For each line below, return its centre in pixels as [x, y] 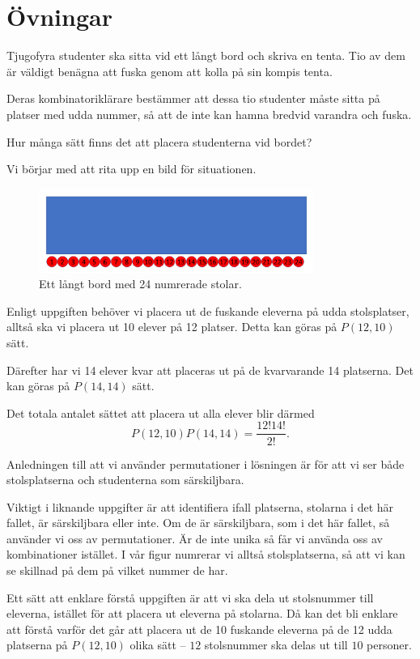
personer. [389, 645]
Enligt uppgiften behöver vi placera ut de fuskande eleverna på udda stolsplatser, [208, 310]
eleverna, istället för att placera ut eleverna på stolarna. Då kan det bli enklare [202, 613]
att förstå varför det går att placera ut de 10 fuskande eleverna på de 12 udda [199, 629]
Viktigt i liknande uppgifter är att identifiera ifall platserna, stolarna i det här [200, 506]
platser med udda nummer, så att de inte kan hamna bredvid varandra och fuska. [209, 114]
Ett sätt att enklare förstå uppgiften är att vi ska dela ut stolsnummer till [190, 597]
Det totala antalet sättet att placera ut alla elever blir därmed [161, 412]
